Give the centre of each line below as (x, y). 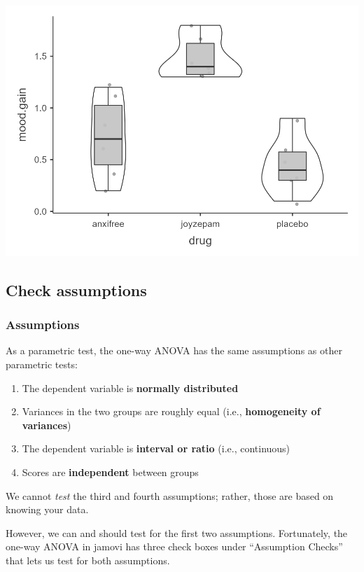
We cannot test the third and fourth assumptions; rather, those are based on (170, 495)
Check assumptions (76, 290)
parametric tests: (42, 364)
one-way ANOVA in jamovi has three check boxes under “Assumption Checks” (174, 546)
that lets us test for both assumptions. (88, 560)
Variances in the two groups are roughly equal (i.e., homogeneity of (171, 411)
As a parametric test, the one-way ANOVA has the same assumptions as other (174, 350)
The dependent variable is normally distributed (130, 388)
